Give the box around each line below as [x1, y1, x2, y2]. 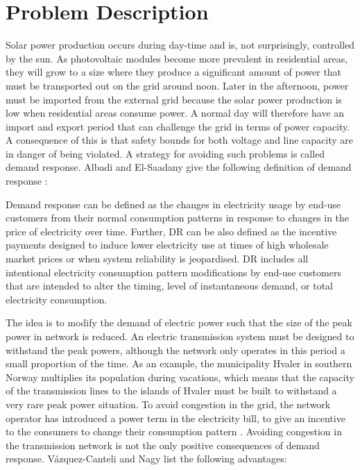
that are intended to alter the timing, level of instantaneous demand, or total [6, 278, 334, 293]
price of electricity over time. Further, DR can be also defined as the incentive [6, 224, 337, 238]
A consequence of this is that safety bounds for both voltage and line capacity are [6, 133, 353, 147]
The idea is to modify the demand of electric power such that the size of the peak [6, 315, 352, 330]
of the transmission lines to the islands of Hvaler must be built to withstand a [6, 383, 337, 398]
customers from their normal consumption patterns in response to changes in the [6, 210, 350, 225]
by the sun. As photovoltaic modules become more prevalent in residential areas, [6, 51, 348, 65]
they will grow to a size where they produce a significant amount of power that [6, 65, 342, 79]
